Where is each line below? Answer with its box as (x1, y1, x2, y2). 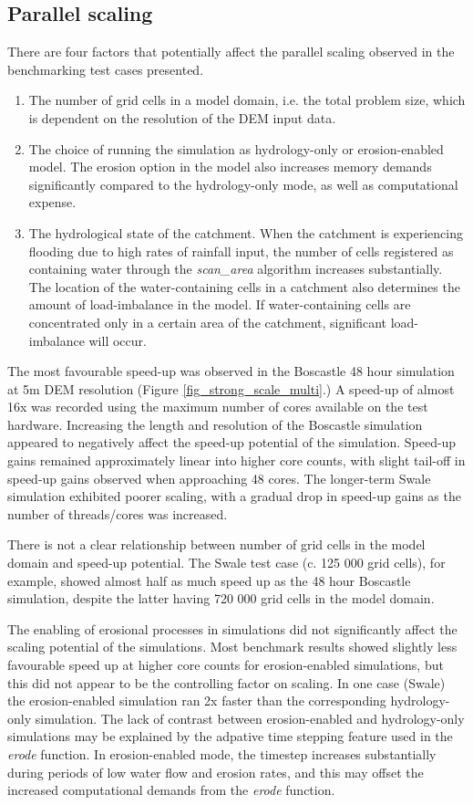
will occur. (88, 330, 147, 350)
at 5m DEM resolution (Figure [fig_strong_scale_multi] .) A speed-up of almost (7, 379, 455, 398)
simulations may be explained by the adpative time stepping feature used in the (7, 727, 453, 746)
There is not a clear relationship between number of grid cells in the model (7, 535, 426, 554)
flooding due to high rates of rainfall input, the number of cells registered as (28, 241, 454, 260)
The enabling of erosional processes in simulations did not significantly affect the (7, 619, 458, 638)
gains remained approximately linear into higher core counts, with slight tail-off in (7, 451, 466, 470)
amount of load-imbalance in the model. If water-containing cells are (28, 295, 411, 314)
